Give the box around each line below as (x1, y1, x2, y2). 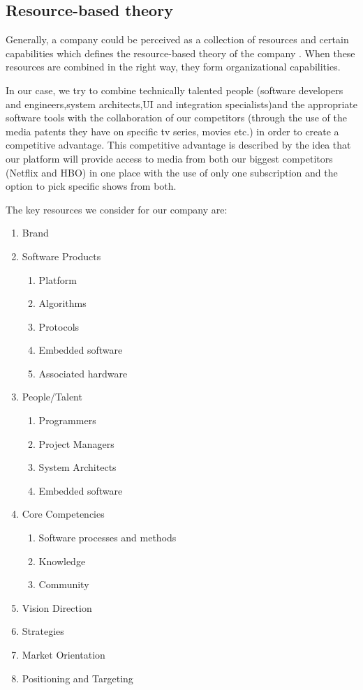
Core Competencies (22, 507, 105, 521)
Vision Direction (22, 600, 92, 615)
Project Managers (38, 436, 114, 451)
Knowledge (38, 553, 86, 568)
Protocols (38, 319, 80, 333)
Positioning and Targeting (22, 670, 133, 685)
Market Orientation (22, 647, 105, 662)
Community (38, 577, 89, 592)
